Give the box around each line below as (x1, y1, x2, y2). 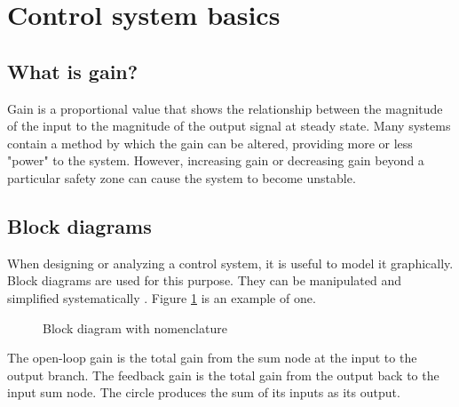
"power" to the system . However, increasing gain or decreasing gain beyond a (7, 151, 424, 170)
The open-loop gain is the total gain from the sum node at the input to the (7, 348, 417, 367)
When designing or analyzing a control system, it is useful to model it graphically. (7, 253, 454, 272)
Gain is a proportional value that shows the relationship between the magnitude (7, 99, 443, 117)
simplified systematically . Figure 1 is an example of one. (7, 288, 316, 307)
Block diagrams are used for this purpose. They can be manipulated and (7, 271, 402, 290)
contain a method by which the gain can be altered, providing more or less (7, 133, 413, 152)
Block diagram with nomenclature (43, 318, 227, 337)
